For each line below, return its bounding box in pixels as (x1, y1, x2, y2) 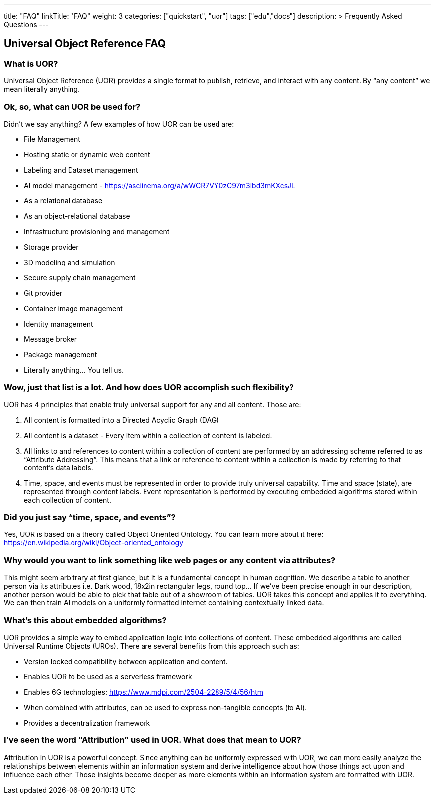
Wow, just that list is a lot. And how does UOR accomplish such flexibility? (4, 382, 294, 393)
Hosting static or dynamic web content (24, 150, 150, 159)
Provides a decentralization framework (24, 718, 150, 727)
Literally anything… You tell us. (24, 365, 124, 374)
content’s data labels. (24, 463, 93, 472)
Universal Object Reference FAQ (4, 37, 166, 50)
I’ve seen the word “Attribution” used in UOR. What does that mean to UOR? (4, 735, 301, 745)
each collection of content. (24, 495, 111, 504)
